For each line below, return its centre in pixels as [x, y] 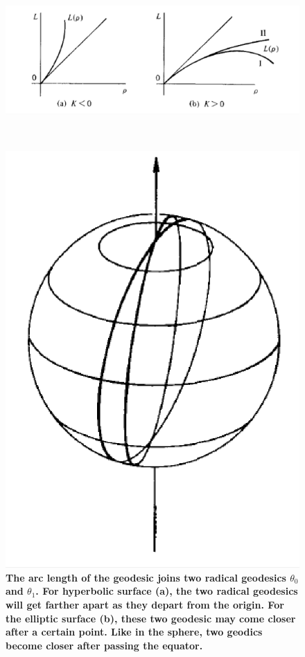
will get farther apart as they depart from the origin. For [145, 604]
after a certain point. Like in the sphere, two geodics [134, 632]
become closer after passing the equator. [104, 645]
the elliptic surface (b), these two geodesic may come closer [151, 618]
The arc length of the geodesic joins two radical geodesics [146, 577]
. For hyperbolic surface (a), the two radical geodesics [167, 591]
